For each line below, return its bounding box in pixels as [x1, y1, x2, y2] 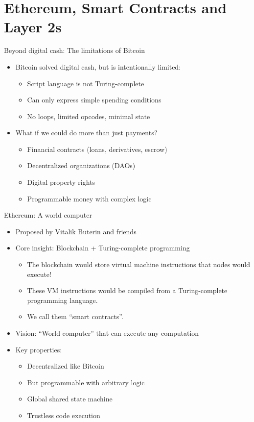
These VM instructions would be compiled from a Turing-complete [27, 285, 228, 296]
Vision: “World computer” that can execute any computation [15, 328, 199, 338]
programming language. [27, 295, 98, 305]
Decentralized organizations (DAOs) [27, 160, 136, 171]
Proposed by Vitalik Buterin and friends [15, 226, 137, 236]
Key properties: [15, 344, 62, 354]
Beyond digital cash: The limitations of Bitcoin [4, 45, 145, 55]
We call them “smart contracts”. [27, 311, 123, 322]
